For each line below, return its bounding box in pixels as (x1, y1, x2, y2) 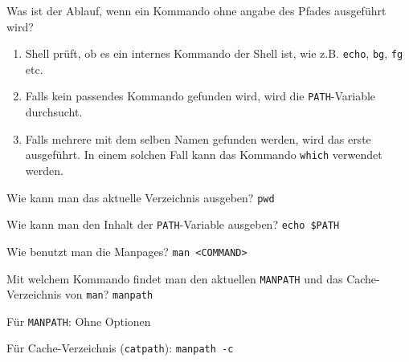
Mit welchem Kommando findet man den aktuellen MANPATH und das (6, 270, 343, 287)
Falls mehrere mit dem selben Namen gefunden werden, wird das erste (25, 130, 371, 147)
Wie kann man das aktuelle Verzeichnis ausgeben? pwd (6, 189, 275, 205)
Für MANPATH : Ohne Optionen (6, 312, 151, 329)
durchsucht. (25, 104, 83, 120)
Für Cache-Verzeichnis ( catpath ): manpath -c (6, 340, 234, 356)
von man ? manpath (64, 286, 153, 303)
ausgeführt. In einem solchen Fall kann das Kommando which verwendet (25, 146, 382, 163)
